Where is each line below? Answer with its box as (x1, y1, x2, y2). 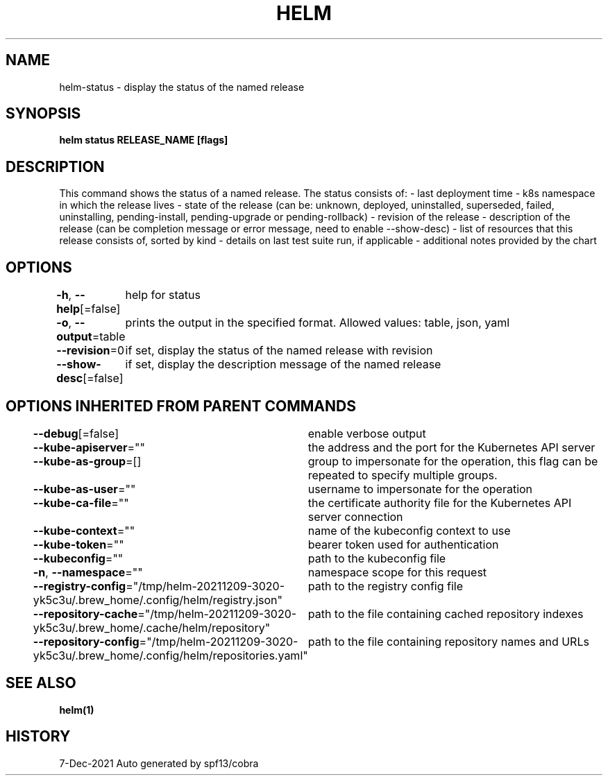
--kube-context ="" (33, 523, 135, 538)
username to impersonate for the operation (307, 481, 533, 496)
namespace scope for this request (307, 565, 487, 579)
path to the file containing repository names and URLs (307, 634, 589, 649)
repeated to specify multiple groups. (307, 467, 498, 482)
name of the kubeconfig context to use (307, 523, 511, 538)
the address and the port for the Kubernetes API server (307, 440, 596, 454)
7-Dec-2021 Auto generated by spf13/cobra (59, 757, 259, 769)
